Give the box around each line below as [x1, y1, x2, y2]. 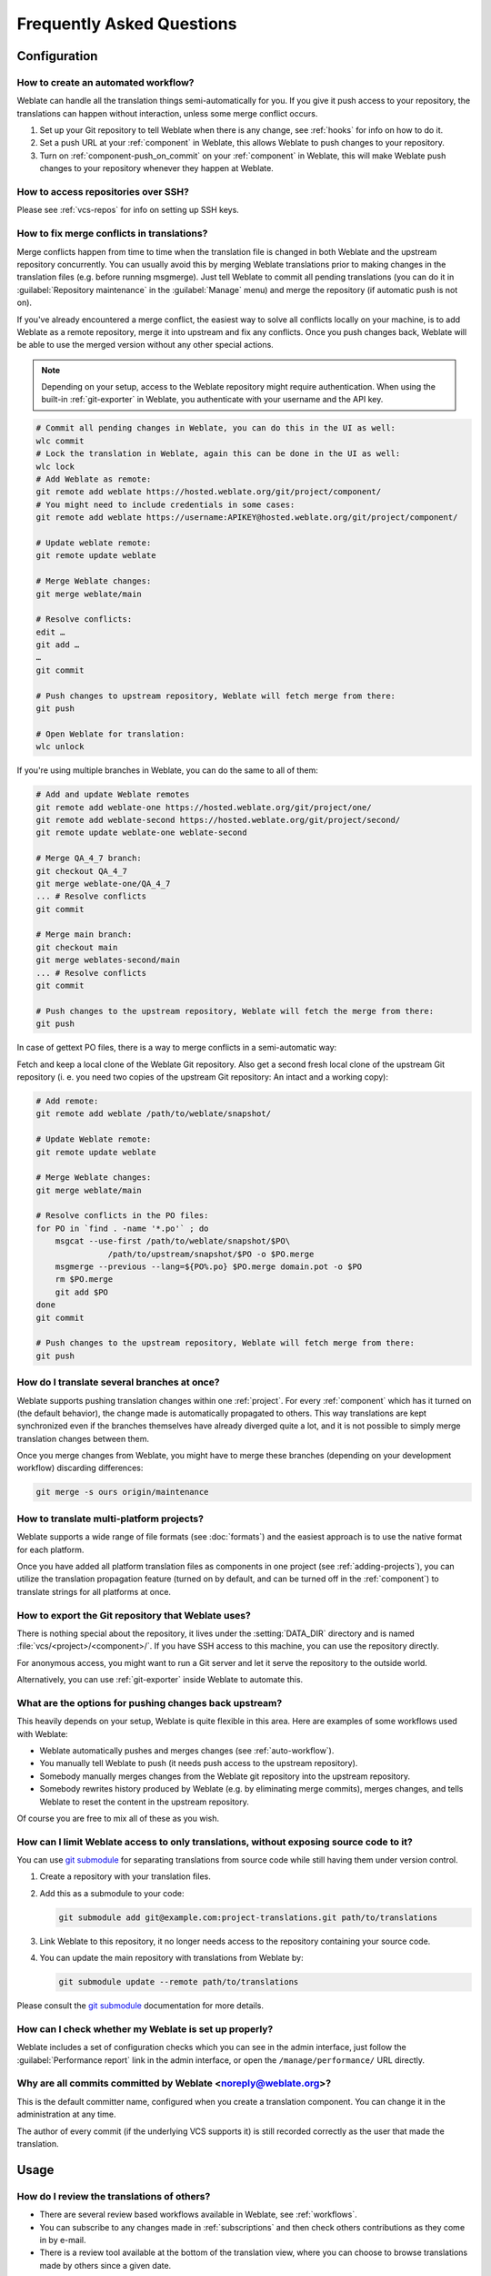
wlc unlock [35, 742, 85, 752]
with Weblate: [16, 1728, 68, 1739]
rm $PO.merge [55, 1275, 114, 1285]
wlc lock [35, 461, 75, 472]
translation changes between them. [16, 1433, 150, 1444]
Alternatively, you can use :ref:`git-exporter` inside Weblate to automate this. [16, 1674, 304, 1685]
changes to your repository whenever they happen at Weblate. [39, 163, 275, 174]
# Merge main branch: [35, 930, 133, 940]
